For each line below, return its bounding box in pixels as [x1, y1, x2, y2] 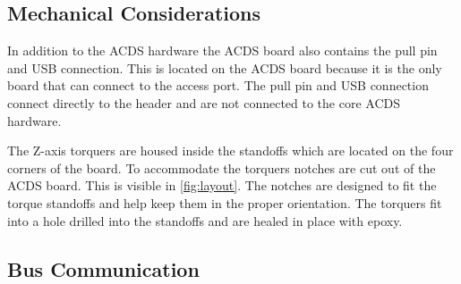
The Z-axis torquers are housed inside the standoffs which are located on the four [7, 141, 454, 160]
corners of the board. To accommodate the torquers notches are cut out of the [7, 158, 436, 177]
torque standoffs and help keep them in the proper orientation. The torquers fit [7, 193, 442, 212]
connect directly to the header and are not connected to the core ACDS [7, 93, 400, 112]
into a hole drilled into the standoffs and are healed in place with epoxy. [7, 211, 403, 230]
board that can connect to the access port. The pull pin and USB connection [7, 76, 429, 95]
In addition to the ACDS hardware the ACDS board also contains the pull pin [7, 41, 438, 60]
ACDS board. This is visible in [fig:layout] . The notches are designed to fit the [7, 176, 437, 195]
